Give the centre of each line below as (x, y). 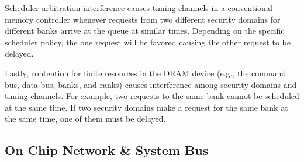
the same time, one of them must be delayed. (85, 119)
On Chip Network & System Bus (107, 150)
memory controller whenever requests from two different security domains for (143, 19)
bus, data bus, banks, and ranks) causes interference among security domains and (151, 84)
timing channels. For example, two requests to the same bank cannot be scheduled (152, 96)
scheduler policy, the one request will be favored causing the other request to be (148, 42)
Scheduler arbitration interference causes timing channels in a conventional (139, 8)
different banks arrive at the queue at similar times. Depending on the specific (145, 31)
